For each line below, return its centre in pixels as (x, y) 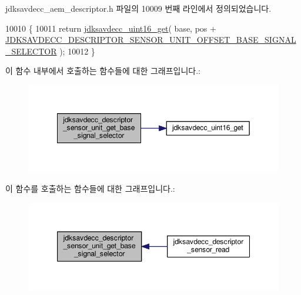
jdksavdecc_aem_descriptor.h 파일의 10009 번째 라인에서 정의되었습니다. (138, 8)
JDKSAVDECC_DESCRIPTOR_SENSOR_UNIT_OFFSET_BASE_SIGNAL (151, 40)
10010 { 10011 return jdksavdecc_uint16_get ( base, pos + (111, 28)
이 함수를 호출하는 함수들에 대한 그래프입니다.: (90, 189)
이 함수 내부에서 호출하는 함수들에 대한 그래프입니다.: (103, 71)
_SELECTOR (31, 51)
